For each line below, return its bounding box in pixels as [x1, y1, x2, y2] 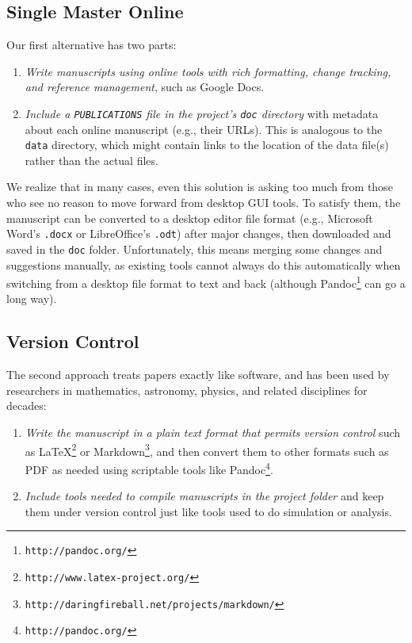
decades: [6, 397, 47, 414]
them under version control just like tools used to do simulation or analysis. [25, 503, 392, 519]
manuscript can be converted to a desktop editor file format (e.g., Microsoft [6, 209, 373, 226]
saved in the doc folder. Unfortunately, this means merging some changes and [6, 240, 383, 257]
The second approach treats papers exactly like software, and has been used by [6, 366, 390, 383]
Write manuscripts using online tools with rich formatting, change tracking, [25, 63, 391, 79]
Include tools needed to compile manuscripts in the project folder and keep [25, 488, 384, 504]
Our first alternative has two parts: [6, 36, 177, 53]
